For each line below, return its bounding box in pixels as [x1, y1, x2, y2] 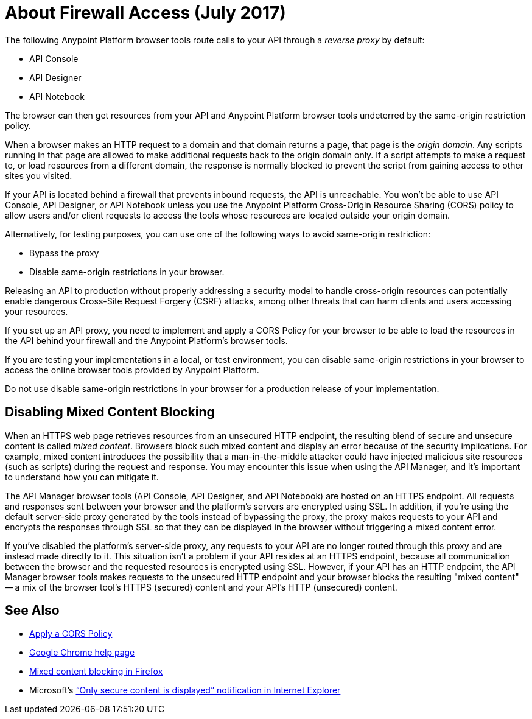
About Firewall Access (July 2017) [5, 2, 286, 23]
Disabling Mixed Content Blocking [5, 404, 215, 420]
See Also [5, 603, 60, 619]
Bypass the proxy [29, 247, 99, 258]
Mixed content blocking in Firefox [29, 666, 163, 677]
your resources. [5, 306, 68, 317]
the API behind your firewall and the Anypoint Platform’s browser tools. [5, 335, 288, 346]
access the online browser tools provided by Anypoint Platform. [5, 364, 259, 375]
